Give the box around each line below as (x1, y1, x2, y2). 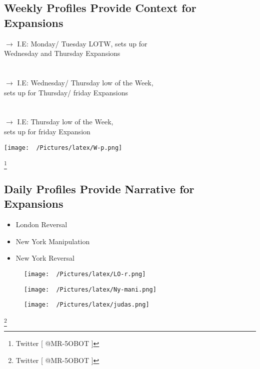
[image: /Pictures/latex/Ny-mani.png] (24, 286, 156, 293)
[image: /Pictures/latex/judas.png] (24, 301, 149, 309)
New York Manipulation (15, 236, 90, 246)
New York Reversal (15, 253, 74, 263)
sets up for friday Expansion (4, 126, 90, 136)
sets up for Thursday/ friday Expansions (4, 87, 128, 97)
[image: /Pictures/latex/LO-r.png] (24, 270, 146, 278)
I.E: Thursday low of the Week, (17, 116, 113, 127)
